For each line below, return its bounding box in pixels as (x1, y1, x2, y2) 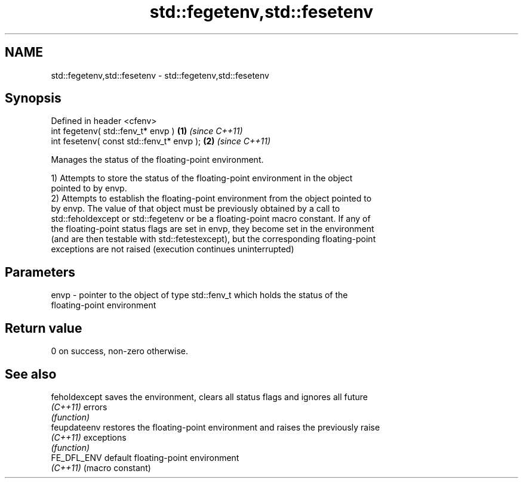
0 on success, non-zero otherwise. (51, 346, 189, 357)
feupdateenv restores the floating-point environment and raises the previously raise (51, 422, 380, 432)
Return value (5, 320, 82, 336)
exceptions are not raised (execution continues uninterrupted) (51, 244, 294, 255)
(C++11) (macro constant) (51, 462, 151, 473)
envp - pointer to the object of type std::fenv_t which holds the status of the (51, 290, 348, 301)
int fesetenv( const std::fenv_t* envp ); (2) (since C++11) (51, 136, 270, 147)
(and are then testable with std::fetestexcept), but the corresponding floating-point (51, 234, 376, 244)
